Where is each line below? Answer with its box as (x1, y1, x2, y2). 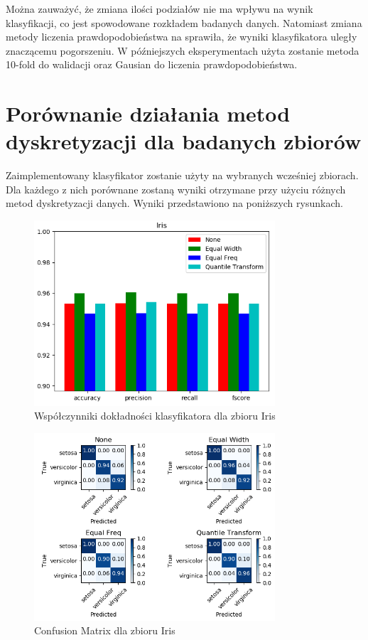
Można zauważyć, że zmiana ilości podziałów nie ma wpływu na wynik (6, 1, 313, 16)
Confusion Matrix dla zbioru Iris (34, 623, 175, 638)
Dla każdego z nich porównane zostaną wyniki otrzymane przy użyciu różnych (6, 181, 346, 196)
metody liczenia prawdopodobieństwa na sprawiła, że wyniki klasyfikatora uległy (6, 29, 357, 44)
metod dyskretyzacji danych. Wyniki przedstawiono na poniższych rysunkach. (6, 196, 343, 210)
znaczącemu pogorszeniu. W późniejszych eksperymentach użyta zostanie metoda (6, 43, 359, 58)
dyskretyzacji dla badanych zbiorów (6, 127, 362, 156)
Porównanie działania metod (6, 99, 291, 128)
